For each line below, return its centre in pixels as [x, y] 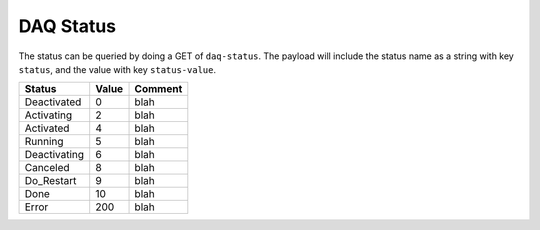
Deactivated [53, 102]
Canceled [47, 168]
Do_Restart [50, 181]
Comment [158, 89]
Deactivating [54, 155]
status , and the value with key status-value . [117, 69]
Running [44, 142]
